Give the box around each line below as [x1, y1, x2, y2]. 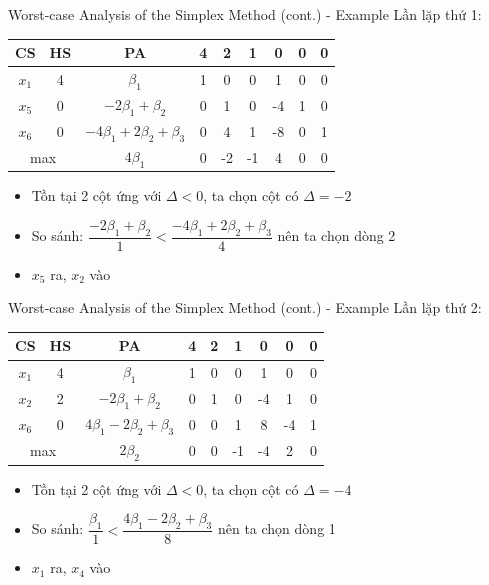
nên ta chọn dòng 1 [217, 518, 336, 539]
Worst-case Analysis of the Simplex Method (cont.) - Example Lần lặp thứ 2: [8, 297, 482, 318]
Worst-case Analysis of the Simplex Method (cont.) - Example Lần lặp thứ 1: [8, 4, 482, 24]
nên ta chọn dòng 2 [277, 225, 396, 246]
